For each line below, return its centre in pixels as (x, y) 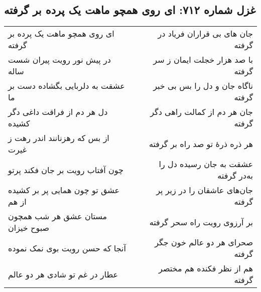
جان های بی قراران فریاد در (205, 34)
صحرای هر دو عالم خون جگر (204, 242)
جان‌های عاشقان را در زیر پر (205, 190)
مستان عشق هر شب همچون (58, 216)
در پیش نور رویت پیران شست (59, 60)
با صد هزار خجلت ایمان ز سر (203, 60)
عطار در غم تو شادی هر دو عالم (63, 274)
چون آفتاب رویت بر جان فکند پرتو (66, 170)
